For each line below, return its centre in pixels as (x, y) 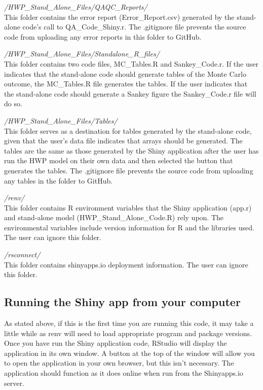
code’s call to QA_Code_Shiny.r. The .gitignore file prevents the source (134, 27)
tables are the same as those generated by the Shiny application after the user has (131, 150)
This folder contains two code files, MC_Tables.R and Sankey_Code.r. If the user (131, 63)
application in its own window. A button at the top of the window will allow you (129, 353)
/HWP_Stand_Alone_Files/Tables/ (61, 120)
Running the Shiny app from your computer (122, 302)
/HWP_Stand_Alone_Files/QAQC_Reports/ (76, 7)
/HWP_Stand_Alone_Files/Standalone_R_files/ (82, 54)
